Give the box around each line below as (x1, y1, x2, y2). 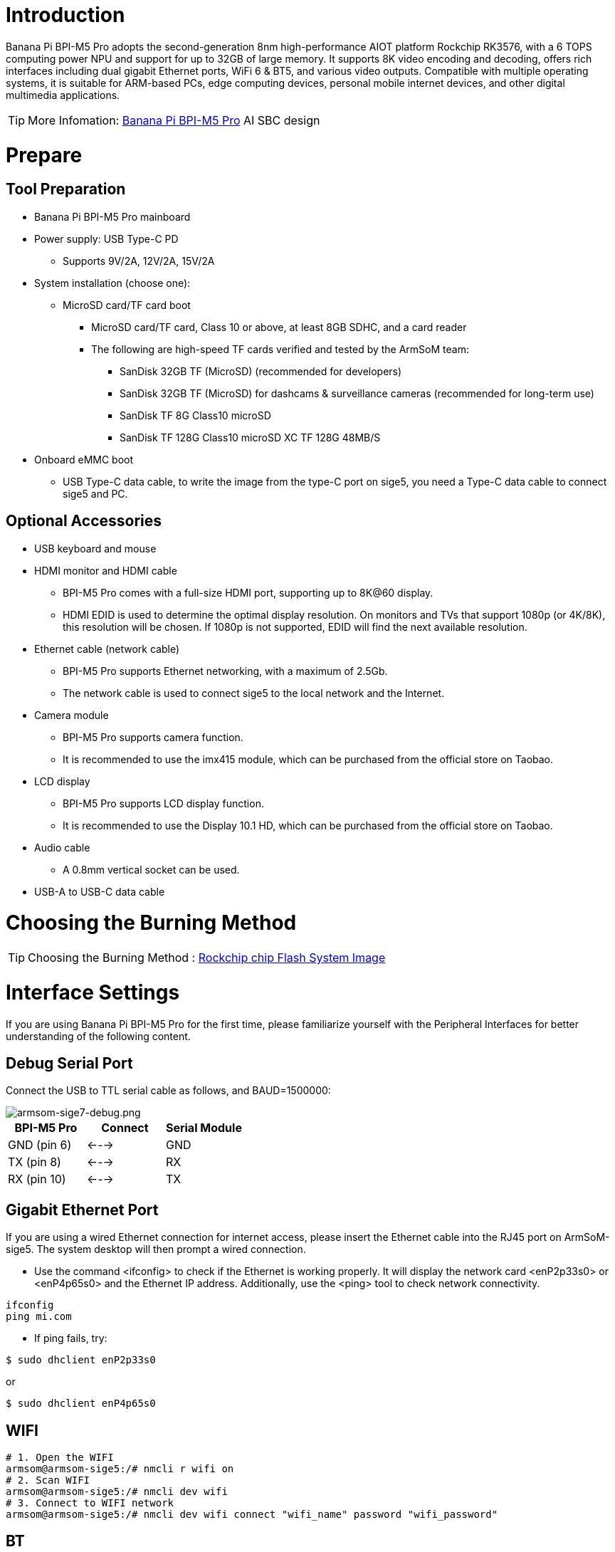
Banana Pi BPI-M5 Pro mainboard (34, 210, 191, 223)
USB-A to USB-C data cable (34, 885, 165, 898)
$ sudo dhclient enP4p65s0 (6, 1398, 156, 1410)
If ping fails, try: (34, 1332, 107, 1345)
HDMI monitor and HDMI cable (34, 564, 177, 577)
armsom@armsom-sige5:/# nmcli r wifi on (6, 1463, 234, 1475)
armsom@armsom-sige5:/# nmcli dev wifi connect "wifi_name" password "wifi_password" (6, 1509, 498, 1521)
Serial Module (165, 1121, 242, 1136)
